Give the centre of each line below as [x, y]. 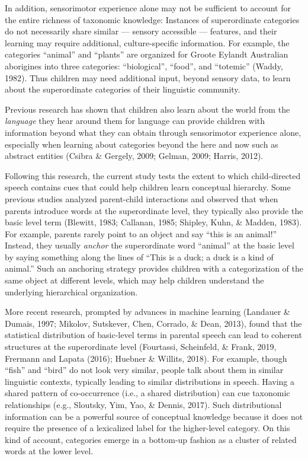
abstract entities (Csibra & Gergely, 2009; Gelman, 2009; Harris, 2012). [134, 156]
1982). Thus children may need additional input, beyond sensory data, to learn [148, 77]
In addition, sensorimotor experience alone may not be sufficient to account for [148, 8]
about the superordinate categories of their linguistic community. [123, 89]
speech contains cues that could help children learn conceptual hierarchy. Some [148, 187]
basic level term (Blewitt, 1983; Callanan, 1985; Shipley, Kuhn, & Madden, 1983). [153, 222]
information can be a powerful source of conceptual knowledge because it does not [154, 416]
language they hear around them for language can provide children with [135, 121]
